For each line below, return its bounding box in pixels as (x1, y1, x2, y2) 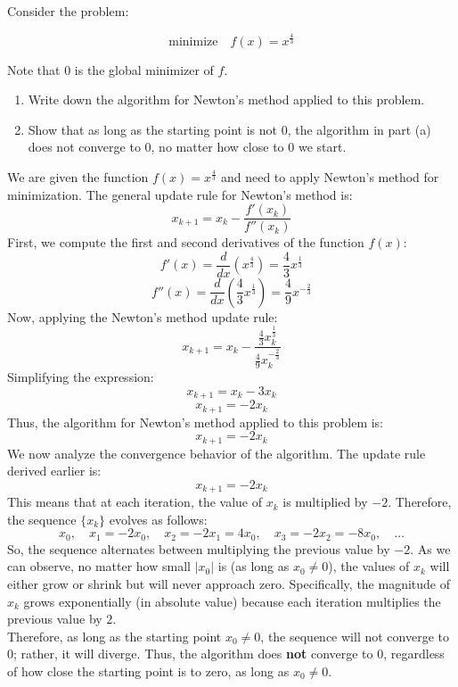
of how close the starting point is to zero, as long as (7, 662, 290, 681)
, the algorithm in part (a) (287, 120, 431, 138)
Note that (7, 60, 61, 79)
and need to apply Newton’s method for (220, 167, 439, 186)
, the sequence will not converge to (260, 626, 449, 645)
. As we (410, 539, 451, 558)
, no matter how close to (151, 137, 284, 156)
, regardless (383, 644, 445, 663)
